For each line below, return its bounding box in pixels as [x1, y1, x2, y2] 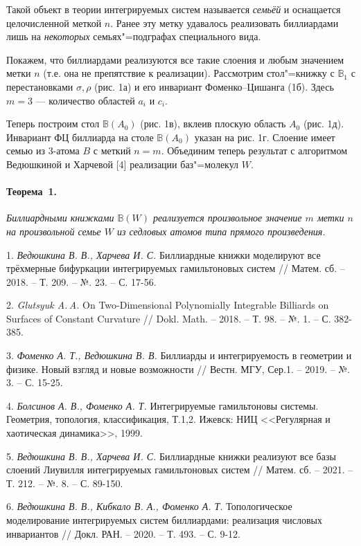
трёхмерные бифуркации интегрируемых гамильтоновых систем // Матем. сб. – [6, 261, 345, 275]
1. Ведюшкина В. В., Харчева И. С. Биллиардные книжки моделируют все [6, 247, 321, 262]
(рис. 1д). [303, 116, 344, 131]
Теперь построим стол [6, 116, 100, 131]
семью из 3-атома [6, 143, 80, 158]
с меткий [93, 143, 131, 158]
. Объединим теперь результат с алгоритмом [161, 143, 347, 158]
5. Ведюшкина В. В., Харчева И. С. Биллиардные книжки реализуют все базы [6, 448, 336, 463]
